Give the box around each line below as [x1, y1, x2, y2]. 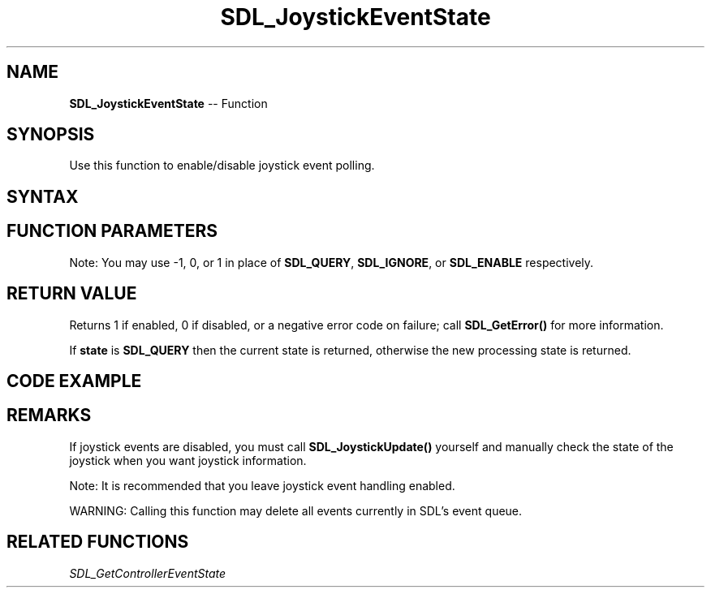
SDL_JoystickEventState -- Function [69, 96, 268, 110]
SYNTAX [6, 186, 79, 207]
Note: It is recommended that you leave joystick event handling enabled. [69, 478, 455, 493]
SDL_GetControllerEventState [69, 566, 226, 580]
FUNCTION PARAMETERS [6, 221, 218, 242]
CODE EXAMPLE [6, 370, 142, 391]
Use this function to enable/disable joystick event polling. [69, 158, 375, 173]
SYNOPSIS [6, 124, 95, 145]
